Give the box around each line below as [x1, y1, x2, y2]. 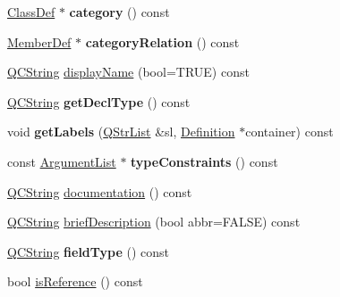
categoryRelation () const [85, 32, 240, 51]
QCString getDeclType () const [7, 92, 191, 111]
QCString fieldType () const [7, 242, 170, 260]
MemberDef [7, 32, 72, 51]
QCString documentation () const [7, 182, 192, 201]
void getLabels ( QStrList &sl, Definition [7, 122, 235, 141]
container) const [245, 122, 334, 141]
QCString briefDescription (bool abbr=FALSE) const [7, 212, 301, 231]
